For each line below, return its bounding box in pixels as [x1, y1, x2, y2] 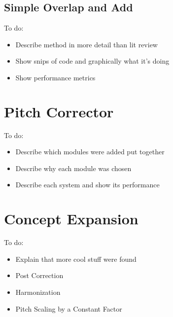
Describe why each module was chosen [15, 163, 132, 173]
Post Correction [15, 270, 64, 281]
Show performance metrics [15, 72, 96, 82]
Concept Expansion [4, 209, 138, 229]
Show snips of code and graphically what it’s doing [15, 56, 170, 66]
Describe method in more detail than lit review [15, 39, 158, 49]
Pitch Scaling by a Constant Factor [15, 303, 122, 314]
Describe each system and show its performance [15, 179, 160, 190]
